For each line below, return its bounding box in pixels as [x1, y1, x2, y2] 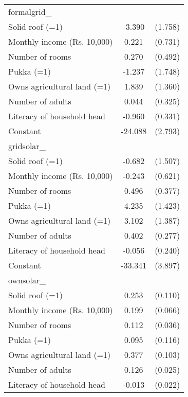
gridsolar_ [8, 140, 46, 152]
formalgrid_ [8, 6, 52, 17]
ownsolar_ [8, 274, 46, 286]
